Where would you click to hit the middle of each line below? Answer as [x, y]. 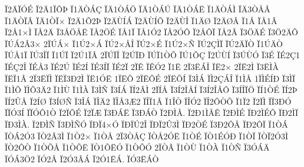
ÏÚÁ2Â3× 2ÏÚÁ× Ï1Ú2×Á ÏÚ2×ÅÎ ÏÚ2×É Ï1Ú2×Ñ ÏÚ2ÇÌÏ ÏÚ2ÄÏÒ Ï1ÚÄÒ [144, 43]
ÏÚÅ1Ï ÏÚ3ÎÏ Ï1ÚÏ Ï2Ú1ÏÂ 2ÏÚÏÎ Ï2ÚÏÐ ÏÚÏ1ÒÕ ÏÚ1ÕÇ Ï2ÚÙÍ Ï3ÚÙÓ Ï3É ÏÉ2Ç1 [153, 55]
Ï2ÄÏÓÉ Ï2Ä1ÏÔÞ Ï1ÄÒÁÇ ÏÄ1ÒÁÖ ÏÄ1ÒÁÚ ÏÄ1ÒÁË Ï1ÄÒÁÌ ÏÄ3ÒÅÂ [138, 9]
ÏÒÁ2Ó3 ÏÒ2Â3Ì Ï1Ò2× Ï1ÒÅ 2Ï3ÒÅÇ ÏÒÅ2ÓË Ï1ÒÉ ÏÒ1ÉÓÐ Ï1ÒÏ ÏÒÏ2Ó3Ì [147, 136]
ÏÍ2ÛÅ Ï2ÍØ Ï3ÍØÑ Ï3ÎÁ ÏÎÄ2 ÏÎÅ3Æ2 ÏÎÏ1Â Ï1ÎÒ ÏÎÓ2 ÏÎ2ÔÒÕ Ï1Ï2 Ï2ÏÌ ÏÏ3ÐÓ [148, 101]
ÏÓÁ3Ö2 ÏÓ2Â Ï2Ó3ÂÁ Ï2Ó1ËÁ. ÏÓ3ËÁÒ [82, 158]
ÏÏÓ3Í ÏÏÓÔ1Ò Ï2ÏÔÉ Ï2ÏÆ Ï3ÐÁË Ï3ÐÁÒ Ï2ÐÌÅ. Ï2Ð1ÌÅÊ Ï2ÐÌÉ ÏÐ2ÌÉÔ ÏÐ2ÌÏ [151, 113]
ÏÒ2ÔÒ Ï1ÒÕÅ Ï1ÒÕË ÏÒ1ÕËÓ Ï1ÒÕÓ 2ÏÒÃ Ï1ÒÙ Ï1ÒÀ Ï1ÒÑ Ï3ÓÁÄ [137, 147]
